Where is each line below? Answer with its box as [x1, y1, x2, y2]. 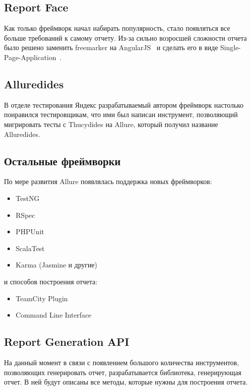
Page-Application [4, 52, 57, 62]
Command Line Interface [15, 310, 92, 320]
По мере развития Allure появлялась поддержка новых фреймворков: [4, 176, 212, 187]
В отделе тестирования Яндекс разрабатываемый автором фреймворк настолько [4, 99, 244, 110]
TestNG [15, 193, 40, 203]
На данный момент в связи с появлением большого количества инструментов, [4, 357, 239, 367]
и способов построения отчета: [4, 276, 98, 286]
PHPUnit [15, 226, 44, 237]
